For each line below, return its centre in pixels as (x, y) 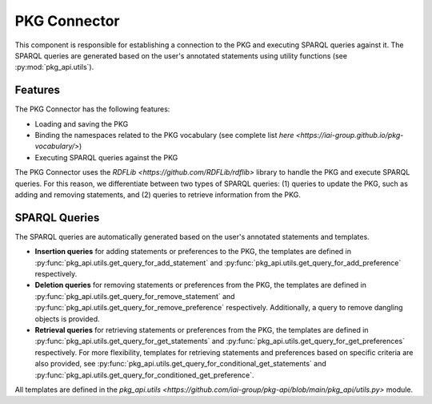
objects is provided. (67, 319)
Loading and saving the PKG (82, 123)
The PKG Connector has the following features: (92, 109)
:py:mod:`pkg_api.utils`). (54, 67)
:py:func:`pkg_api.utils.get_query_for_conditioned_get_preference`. (144, 375)
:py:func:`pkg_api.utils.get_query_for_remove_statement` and (135, 296)
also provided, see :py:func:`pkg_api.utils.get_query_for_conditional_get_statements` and (181, 364)
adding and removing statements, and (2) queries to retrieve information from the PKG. (158, 194)
